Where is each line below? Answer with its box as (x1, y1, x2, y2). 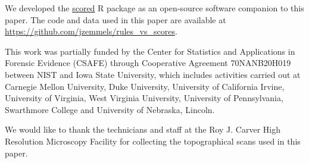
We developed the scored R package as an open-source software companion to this (5, 2, 304, 14)
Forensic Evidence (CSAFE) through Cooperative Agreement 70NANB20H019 (5, 57, 291, 69)
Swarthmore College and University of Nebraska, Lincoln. (5, 103, 215, 115)
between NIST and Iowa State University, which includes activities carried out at (5, 68, 301, 80)
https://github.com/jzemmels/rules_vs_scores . (5, 25, 177, 37)
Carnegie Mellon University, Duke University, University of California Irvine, (5, 80, 285, 92)
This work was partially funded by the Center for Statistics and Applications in (5, 45, 295, 57)
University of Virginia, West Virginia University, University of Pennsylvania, (5, 92, 283, 104)
